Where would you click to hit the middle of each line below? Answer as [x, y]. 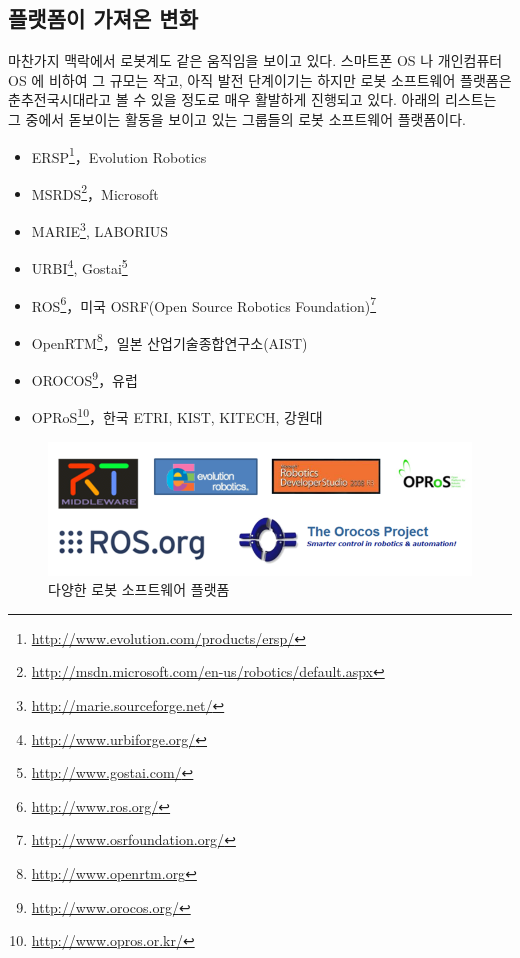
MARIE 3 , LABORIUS [100, 229]
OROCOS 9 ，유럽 [84, 378]
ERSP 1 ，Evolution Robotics [119, 155]
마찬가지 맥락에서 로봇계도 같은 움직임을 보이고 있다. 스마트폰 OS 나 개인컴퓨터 [255, 60]
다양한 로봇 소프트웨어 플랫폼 [139, 589]
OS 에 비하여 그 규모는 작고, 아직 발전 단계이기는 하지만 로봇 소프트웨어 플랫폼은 [260, 79]
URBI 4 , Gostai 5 [79, 266]
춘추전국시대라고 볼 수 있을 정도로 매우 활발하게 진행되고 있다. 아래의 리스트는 [252, 99]
